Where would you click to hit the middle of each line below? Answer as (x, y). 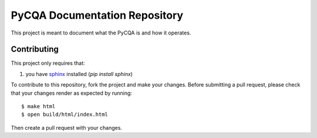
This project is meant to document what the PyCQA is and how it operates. (101, 33)
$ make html (38, 106)
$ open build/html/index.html (65, 115)
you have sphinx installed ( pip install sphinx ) (79, 74)
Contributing (35, 49)
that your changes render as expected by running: (71, 93)
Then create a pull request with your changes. (67, 127)
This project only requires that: (48, 63)
